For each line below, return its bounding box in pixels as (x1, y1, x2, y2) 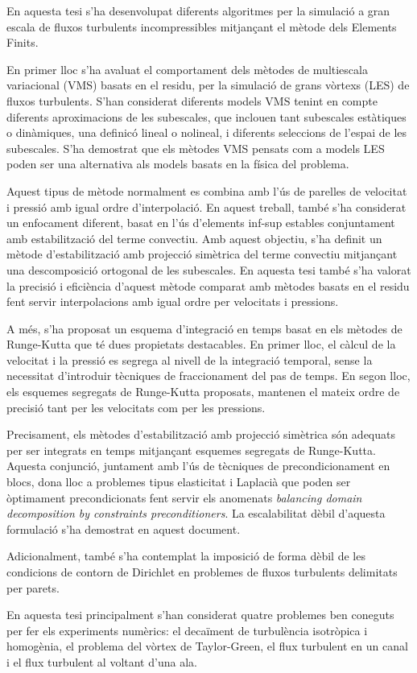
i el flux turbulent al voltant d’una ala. (6, 653, 197, 670)
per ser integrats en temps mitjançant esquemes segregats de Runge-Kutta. (6, 441, 376, 458)
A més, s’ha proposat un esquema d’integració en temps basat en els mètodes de (6, 320, 403, 336)
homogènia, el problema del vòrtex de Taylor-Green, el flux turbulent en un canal (6, 638, 408, 654)
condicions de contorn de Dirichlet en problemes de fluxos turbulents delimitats (6, 564, 398, 580)
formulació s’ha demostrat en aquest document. (6, 520, 241, 537)
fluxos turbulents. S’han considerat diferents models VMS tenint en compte (6, 92, 378, 109)
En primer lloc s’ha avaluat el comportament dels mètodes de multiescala (6, 60, 368, 77)
